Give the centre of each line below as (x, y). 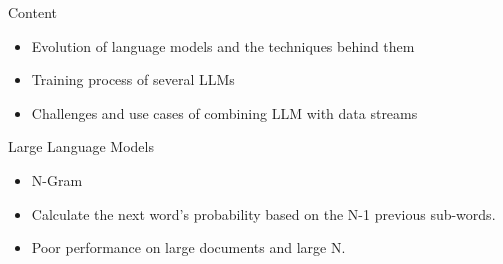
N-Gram (57, 179)
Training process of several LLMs (133, 79)
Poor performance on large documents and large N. (188, 247)
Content (32, 12)
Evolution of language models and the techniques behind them (223, 45)
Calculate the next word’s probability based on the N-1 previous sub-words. (263, 213)
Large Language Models (81, 146)
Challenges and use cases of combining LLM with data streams (224, 112)
